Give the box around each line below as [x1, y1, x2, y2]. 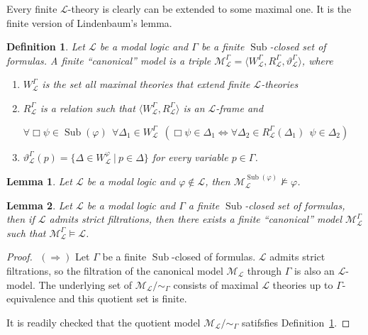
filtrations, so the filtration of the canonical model [6, 263, 223, 278]
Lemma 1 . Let [6, 173, 72, 188]
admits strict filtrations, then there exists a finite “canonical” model [49, 212, 342, 226]
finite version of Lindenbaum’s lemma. [6, 15, 172, 30]
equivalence [6, 291, 56, 306]
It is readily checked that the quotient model [6, 314, 201, 329]
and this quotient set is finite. [58, 291, 187, 306]
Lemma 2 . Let [6, 197, 72, 212]
